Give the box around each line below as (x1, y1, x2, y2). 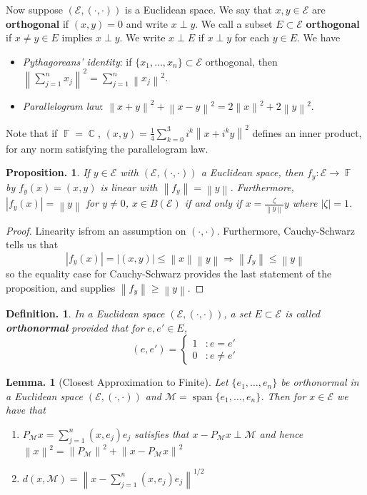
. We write (119, 30, 166, 45)
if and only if (184, 195, 242, 210)
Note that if (6, 125, 58, 140)
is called (285, 306, 321, 320)
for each (234, 30, 270, 45)
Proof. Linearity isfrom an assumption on (6, 223, 186, 238)
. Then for (261, 388, 306, 403)
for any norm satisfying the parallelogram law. (6, 141, 208, 155)
